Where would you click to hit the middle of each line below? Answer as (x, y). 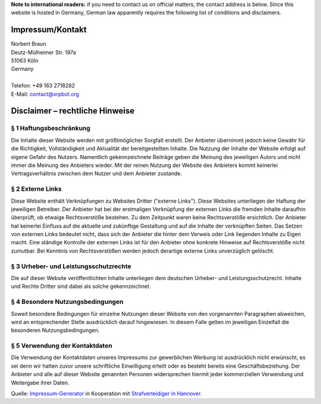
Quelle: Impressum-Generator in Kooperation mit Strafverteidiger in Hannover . (106, 394)
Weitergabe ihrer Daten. (40, 383)
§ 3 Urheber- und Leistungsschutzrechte (71, 266)
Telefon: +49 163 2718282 (43, 86)
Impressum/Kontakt (49, 30)
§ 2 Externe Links (36, 189)
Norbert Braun (29, 44)
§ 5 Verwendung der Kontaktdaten (62, 346)
